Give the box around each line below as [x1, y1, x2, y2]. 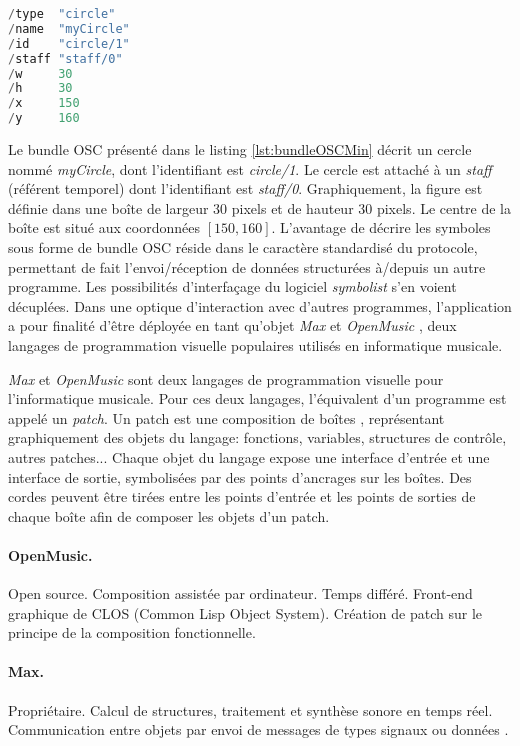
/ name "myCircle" [8, 21, 130, 36]
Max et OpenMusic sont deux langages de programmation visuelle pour [8, 368, 444, 389]
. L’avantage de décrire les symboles [271, 217, 491, 238]
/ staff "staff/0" [8, 51, 123, 66]
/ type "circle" [8, 7, 116, 21]
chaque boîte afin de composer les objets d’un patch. [8, 505, 330, 526]
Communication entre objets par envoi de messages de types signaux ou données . [8, 719, 509, 740]
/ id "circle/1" [8, 36, 130, 51]
